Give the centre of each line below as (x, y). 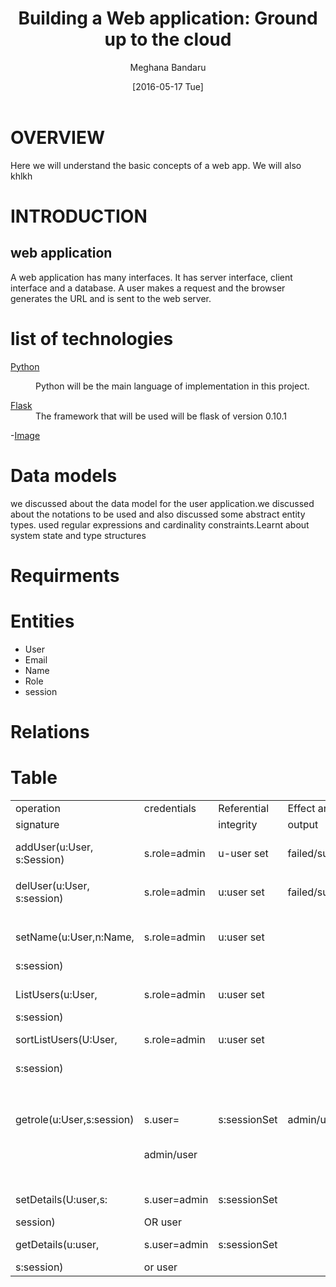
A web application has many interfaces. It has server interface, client (151, 277)
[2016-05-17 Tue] (168, 86)
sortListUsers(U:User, (66, 1039)
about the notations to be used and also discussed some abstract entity (158, 514)
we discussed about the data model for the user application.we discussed (162, 503)
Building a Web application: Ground (168, 18)
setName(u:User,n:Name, (75, 937)
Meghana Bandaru (168, 67)
